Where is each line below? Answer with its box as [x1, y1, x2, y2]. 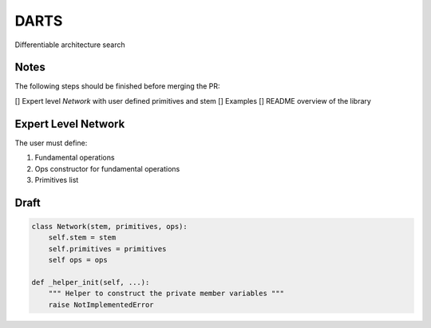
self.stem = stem [48, 233, 117, 243]
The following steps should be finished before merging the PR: [14, 81, 220, 91]
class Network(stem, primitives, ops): [31, 222, 188, 231]
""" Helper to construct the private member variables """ [48, 289, 285, 298]
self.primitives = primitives [48, 244, 167, 253]
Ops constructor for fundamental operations [34, 164, 180, 173]
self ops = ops [48, 255, 108, 265]
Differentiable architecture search [14, 40, 125, 49]
